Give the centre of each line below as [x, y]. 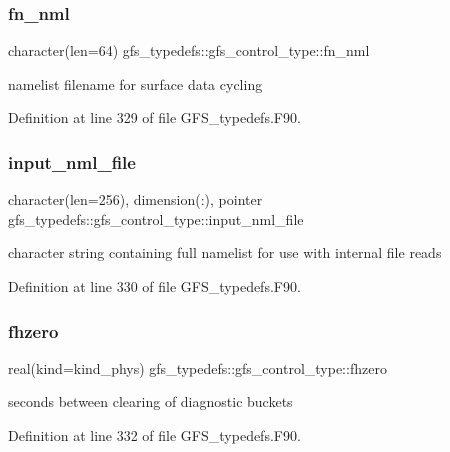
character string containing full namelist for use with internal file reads [225, 252]
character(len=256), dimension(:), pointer [135, 199]
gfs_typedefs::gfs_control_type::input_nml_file [156, 218]
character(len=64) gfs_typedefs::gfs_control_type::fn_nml [189, 50]
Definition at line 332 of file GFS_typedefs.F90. [154, 435]
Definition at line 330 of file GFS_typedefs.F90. [154, 286]
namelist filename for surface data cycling [135, 83]
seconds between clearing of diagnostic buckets [150, 401]
